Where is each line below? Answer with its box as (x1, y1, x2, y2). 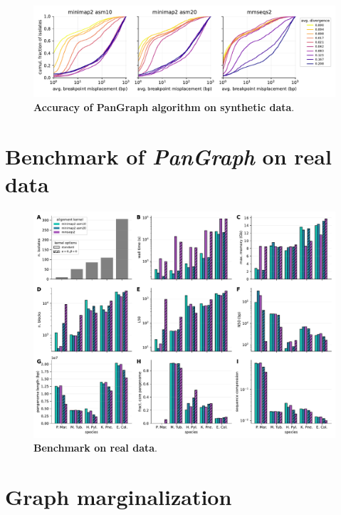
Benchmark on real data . (33, 440, 157, 455)
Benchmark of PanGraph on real (5, 141, 332, 171)
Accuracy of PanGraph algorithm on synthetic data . (33, 99, 295, 114)
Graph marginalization (5, 482, 232, 511)
